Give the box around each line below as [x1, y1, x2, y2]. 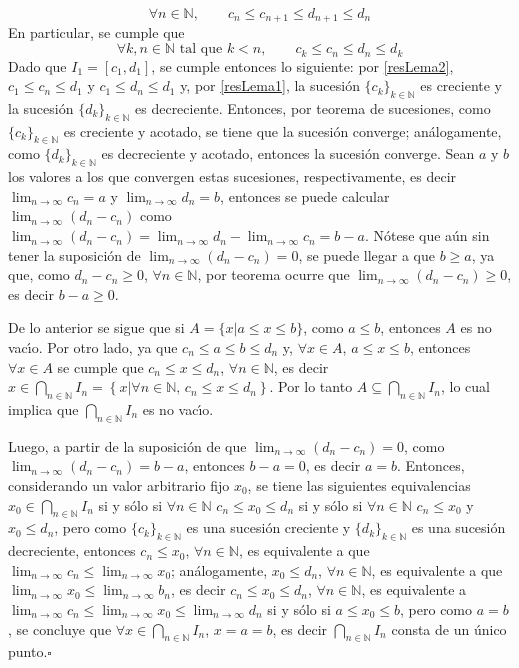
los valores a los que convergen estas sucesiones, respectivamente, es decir [8, 166, 457, 187]
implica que [8, 399, 79, 420]
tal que [179, 42, 223, 57]
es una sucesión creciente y [186, 517, 351, 538]
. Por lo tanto [269, 376, 353, 397]
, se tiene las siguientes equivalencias [247, 475, 471, 495]
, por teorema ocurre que [197, 264, 350, 285]
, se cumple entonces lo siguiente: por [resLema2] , [151, 55, 454, 76]
